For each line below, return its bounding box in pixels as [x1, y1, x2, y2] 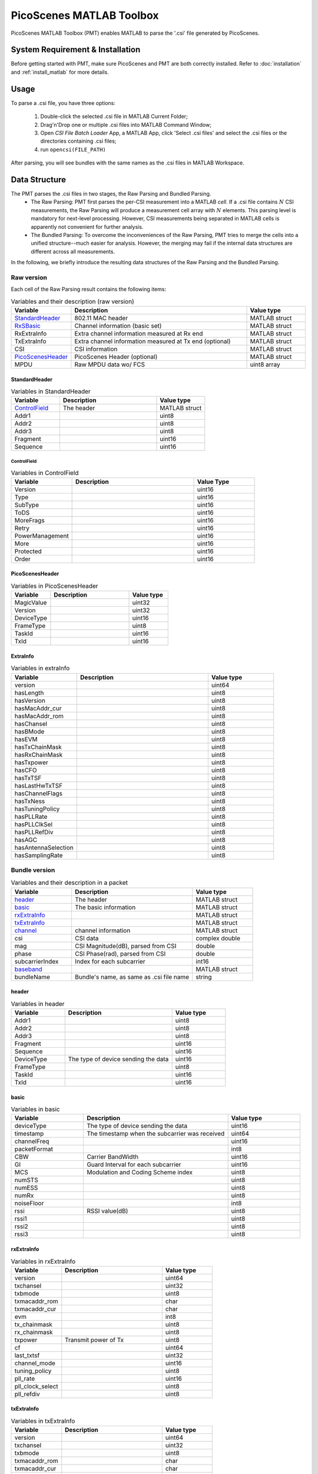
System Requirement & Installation [11, 45, 141, 55]
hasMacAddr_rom [14, 712, 64, 720]
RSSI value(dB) [86, 1207, 128, 1215]
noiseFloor [14, 1199, 44, 1208]
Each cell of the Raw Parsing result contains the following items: [11, 286, 167, 293]
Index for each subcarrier [74, 957, 145, 965]
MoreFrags [14, 516, 45, 524]
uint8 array [250, 360, 280, 368]
